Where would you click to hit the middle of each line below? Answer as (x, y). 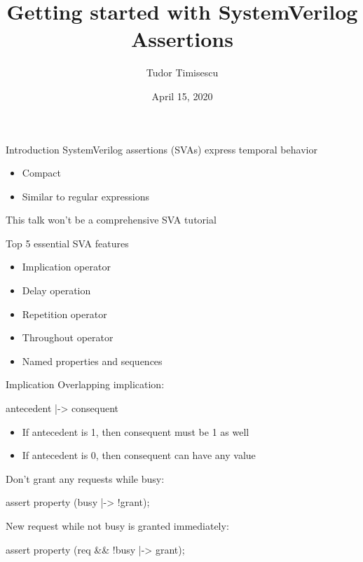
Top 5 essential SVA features (67, 243)
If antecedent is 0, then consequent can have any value (139, 455)
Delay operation (56, 290)
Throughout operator (68, 337)
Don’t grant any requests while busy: (85, 478)
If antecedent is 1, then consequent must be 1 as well (136, 431)
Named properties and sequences (92, 361)
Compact (42, 173)
